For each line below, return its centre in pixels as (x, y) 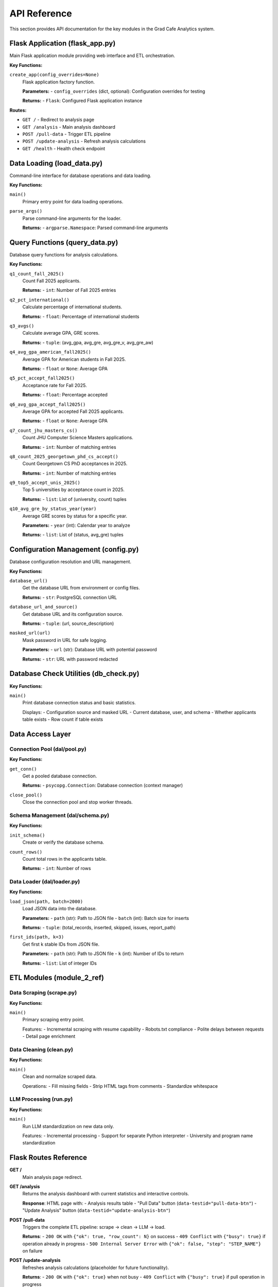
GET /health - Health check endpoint (64, 148)
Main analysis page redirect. (52, 1177)
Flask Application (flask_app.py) (63, 44)
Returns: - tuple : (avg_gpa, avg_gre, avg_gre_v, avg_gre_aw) (88, 342)
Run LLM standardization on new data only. (68, 1126)
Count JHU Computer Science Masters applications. (78, 438)
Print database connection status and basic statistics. (79, 703)
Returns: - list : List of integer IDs (60, 963)
